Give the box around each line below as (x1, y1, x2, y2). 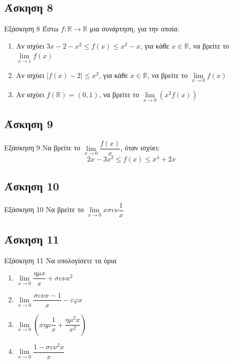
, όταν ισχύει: (120, 142, 160, 153)
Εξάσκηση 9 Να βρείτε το (4, 142, 80, 153)
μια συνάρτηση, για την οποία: (89, 23, 179, 34)
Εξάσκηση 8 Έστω (4, 23, 59, 34)
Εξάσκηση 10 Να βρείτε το (4, 204, 84, 215)
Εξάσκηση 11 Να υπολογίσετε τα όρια (4, 255, 117, 265)
